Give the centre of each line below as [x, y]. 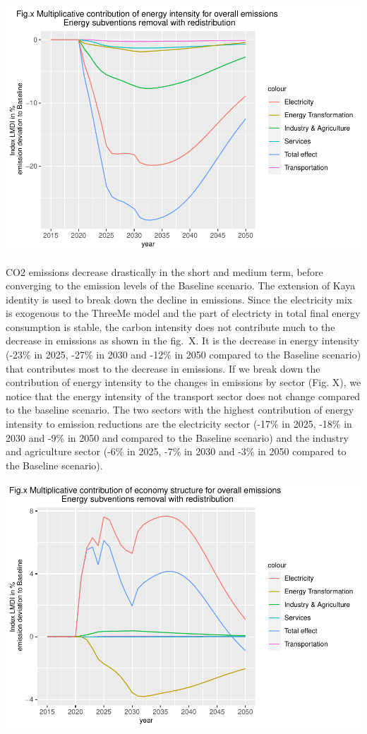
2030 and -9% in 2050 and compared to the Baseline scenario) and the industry [177, 437]
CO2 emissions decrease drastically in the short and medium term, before [164, 271]
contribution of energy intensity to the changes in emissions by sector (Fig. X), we [183, 382]
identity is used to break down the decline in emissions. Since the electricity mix [179, 299]
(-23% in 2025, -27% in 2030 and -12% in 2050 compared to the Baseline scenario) [183, 355]
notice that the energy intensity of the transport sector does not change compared [183, 396]
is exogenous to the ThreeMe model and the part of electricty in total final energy [183, 313]
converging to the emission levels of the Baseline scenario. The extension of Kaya [181, 285]
